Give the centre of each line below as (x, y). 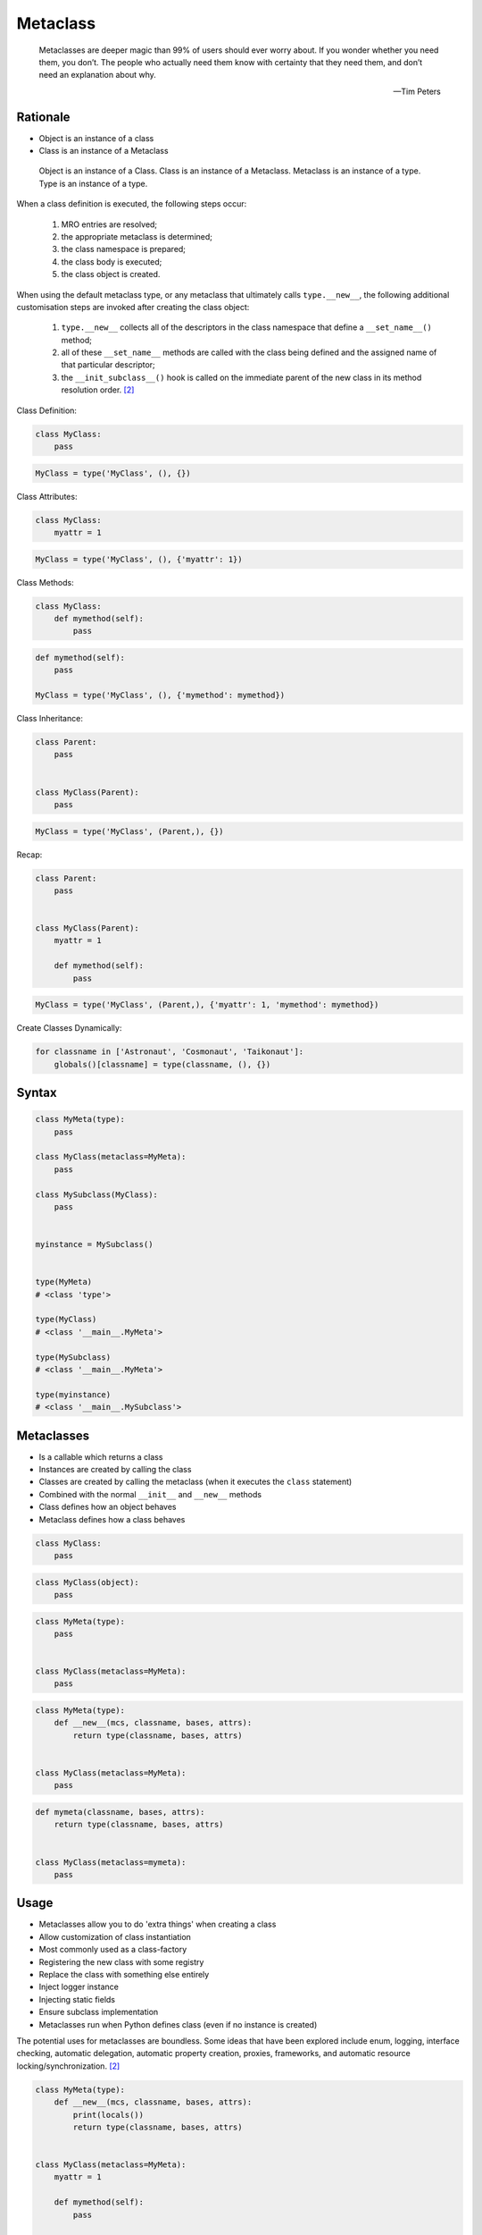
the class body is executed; (112, 261)
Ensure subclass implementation (99, 2012)
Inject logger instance (79, 1987)
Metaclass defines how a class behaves (112, 1519)
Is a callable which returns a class (101, 1456)
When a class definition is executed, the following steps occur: (132, 204)
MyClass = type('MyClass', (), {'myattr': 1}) (139, 559)
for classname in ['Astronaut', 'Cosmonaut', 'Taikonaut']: (170, 1052)
